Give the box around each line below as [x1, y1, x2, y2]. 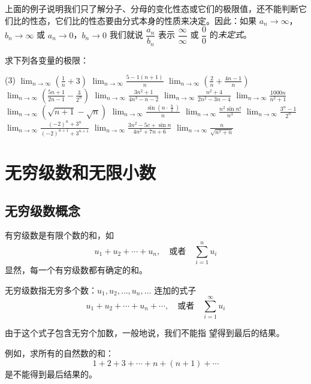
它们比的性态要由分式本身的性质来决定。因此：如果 [55, 14, 256, 26]
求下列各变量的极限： [5, 53, 89, 66]
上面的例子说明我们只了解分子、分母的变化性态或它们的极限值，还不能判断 [5, 2, 298, 14]
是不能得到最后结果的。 [5, 367, 97, 380]
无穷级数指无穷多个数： [5, 283, 97, 296]
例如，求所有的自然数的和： [5, 346, 114, 359]
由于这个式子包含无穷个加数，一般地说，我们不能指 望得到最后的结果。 [5, 326, 285, 339]
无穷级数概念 [5, 201, 80, 219]
